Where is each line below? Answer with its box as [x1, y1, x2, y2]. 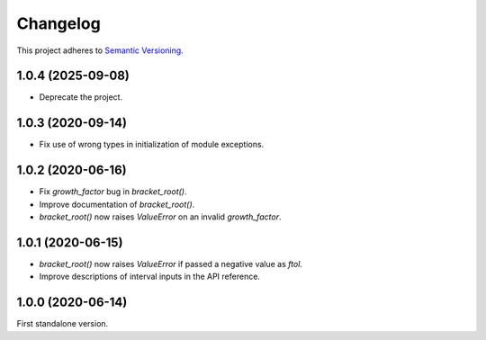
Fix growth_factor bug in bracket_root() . [39, 186, 188, 197]
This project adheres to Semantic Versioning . [16, 45, 184, 56]
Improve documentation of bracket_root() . [39, 199, 195, 210]
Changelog [16, 13, 101, 33]
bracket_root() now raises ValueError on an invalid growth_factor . [39, 211, 282, 222]
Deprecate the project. [39, 92, 123, 103]
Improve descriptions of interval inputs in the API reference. [39, 271, 261, 282]
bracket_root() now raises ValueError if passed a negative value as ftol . [39, 258, 303, 269]
